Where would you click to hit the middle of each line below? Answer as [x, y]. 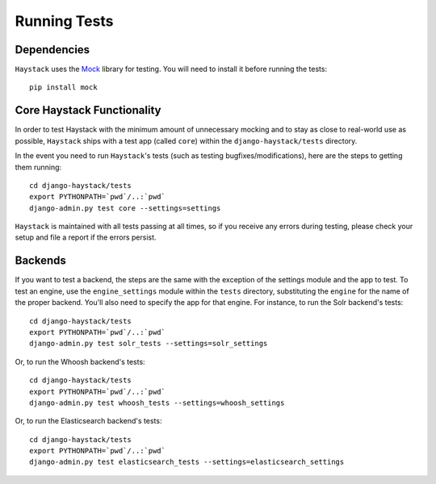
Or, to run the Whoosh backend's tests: [80, 361]
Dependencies [52, 50]
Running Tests [64, 21]
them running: [38, 167]
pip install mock [63, 88]
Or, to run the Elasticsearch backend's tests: [88, 421]
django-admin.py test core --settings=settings [125, 208]
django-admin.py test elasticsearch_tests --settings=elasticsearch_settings [187, 462]
